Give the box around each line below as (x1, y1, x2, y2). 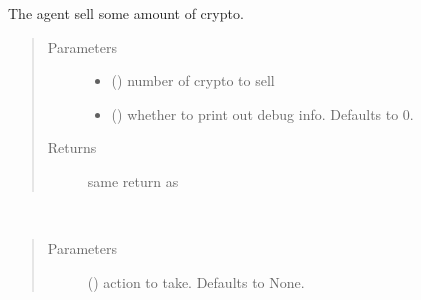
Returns (47, 137, 97, 158)
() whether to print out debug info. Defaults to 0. (111, 103, 414, 124)
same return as (87, 170, 179, 191)
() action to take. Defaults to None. (87, 271, 305, 292)
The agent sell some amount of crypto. (8, 3, 244, 23)
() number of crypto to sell (111, 70, 275, 91)
